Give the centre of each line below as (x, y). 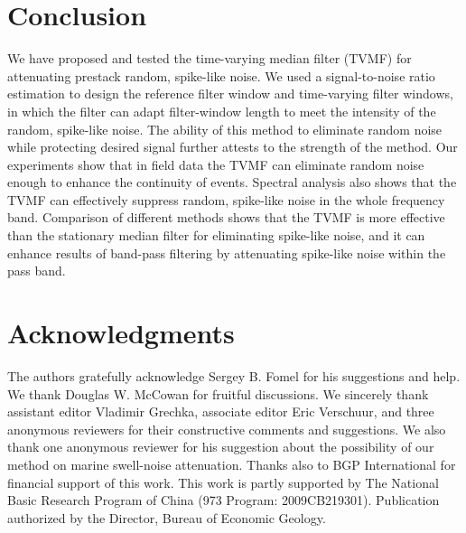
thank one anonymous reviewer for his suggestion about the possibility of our (221, 447)
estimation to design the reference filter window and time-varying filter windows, (230, 94)
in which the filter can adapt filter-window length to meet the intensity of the (222, 111)
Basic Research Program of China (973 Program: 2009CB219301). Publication (224, 500)
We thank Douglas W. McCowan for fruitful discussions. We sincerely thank (218, 393)
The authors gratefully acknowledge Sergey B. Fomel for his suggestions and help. (234, 375)
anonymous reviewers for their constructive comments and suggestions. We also (227, 429)
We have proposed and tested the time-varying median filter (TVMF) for (210, 58)
